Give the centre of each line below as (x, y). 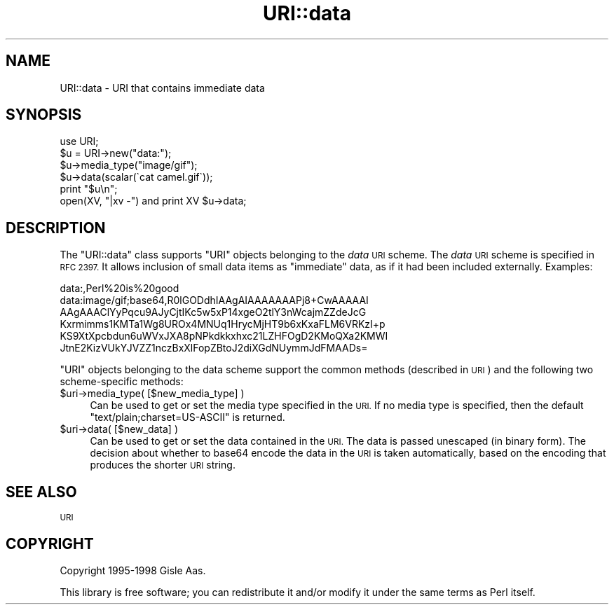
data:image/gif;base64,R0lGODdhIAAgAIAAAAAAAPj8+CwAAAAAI (214, 300)
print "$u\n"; (89, 189)
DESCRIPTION (56, 228)
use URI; (79, 141)
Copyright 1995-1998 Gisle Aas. (133, 570)
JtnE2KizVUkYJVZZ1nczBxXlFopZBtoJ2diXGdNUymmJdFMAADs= (214, 348)
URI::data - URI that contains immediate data (162, 88)
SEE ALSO (41, 492)
